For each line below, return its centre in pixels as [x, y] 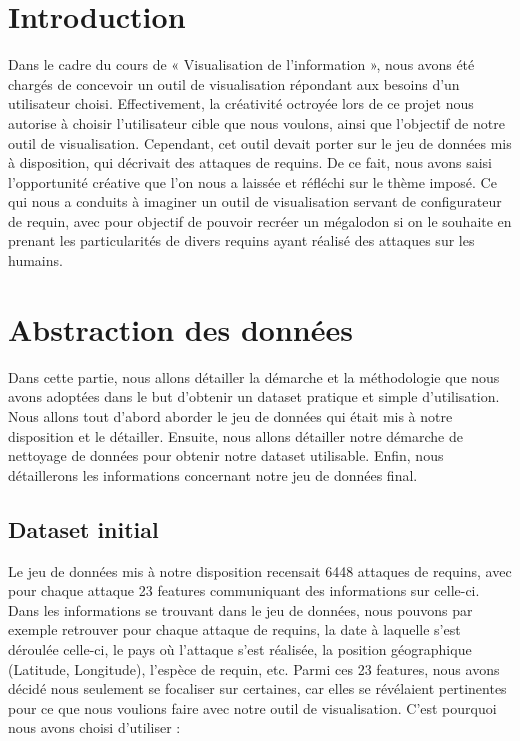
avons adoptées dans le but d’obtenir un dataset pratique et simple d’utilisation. [254, 396]
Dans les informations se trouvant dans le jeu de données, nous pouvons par [240, 609]
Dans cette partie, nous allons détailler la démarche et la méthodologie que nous [254, 376]
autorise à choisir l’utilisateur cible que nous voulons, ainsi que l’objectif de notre [256, 122]
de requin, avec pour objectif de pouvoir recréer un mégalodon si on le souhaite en [260, 220]
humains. [35, 260]
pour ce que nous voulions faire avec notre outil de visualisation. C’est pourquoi [252, 707]
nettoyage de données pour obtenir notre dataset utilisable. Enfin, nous [226, 455]
